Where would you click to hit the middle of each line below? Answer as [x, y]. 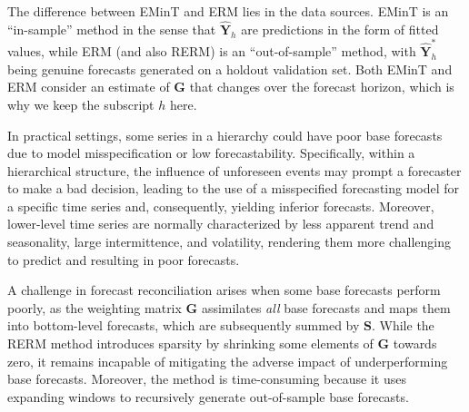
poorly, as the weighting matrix [95, 307]
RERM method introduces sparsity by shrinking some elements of [190, 343]
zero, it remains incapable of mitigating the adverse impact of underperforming [228, 361]
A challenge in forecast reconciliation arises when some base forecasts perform [224, 290]
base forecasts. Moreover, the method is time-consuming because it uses [207, 379]
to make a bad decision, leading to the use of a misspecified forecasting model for [234, 188]
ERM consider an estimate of [89, 87]
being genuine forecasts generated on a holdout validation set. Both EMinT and [230, 69]
